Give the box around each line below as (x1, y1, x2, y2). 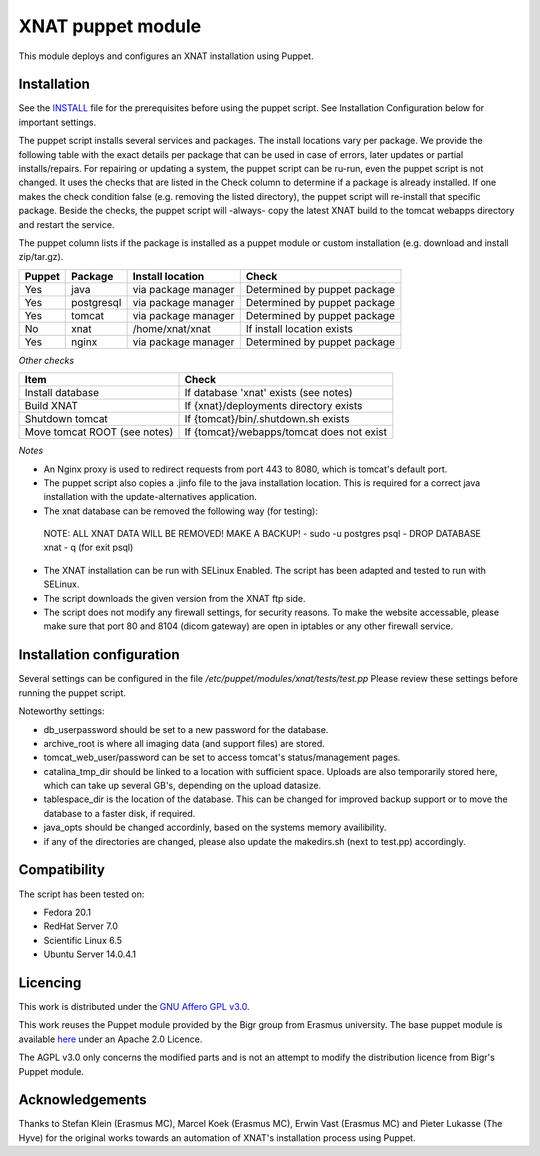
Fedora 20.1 (43, 906, 92, 918)
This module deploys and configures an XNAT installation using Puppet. (18, 50, 314, 62)
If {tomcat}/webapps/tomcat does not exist (184, 425, 388, 439)
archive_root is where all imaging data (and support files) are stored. (43, 737, 325, 749)
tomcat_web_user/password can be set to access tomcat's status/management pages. (43, 751, 401, 764)
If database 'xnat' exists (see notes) (184, 386, 354, 400)
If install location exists (245, 321, 354, 335)
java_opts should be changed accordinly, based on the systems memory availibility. (43, 821, 387, 834)
